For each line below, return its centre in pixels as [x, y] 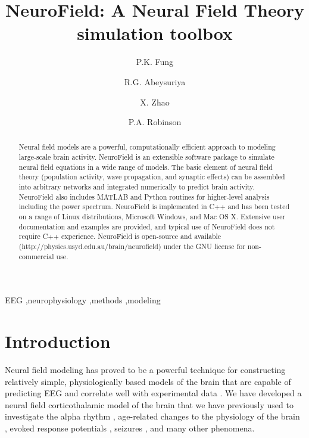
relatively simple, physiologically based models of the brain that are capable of [148, 381]
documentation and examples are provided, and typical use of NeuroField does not [147, 226]
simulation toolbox [155, 33]
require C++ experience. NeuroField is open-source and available [120, 236]
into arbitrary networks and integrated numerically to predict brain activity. [137, 187]
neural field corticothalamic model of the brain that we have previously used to [149, 404]
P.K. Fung [155, 62]
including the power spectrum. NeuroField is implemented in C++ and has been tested [154, 206]
